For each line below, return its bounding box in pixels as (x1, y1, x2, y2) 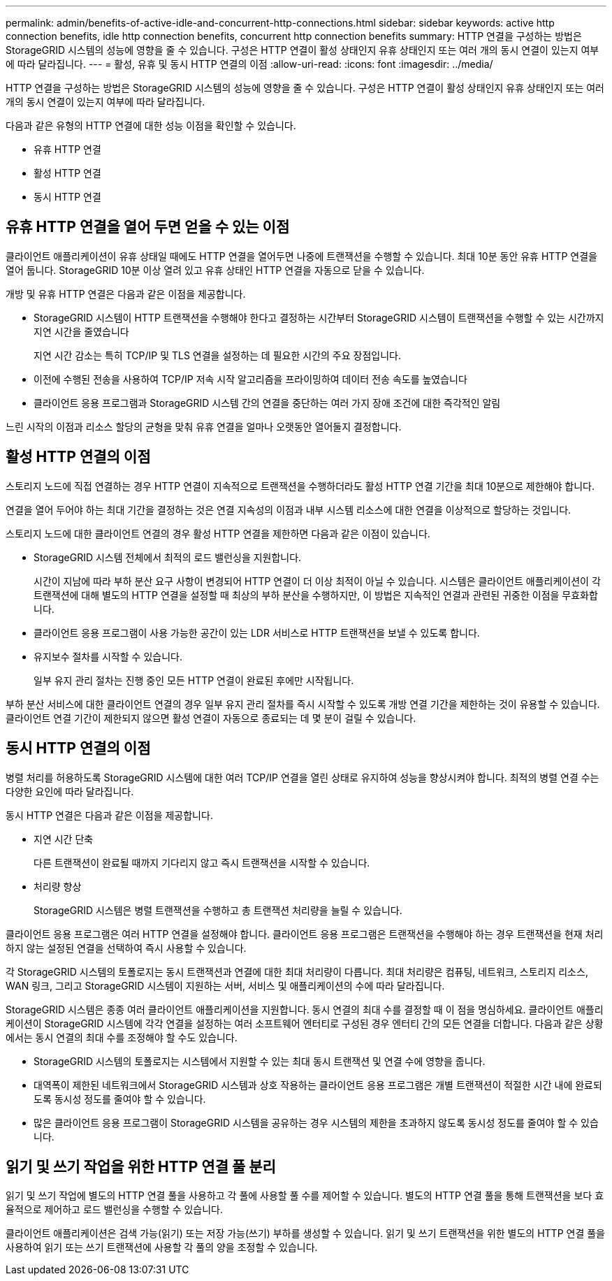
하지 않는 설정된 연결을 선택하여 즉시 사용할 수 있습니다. (6, 941, 247, 954)
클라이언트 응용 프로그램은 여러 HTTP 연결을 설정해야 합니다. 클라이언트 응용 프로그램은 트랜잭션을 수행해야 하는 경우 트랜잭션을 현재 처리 (6, 927, 604, 940)
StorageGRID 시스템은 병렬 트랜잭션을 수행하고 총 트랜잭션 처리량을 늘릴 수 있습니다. (34, 904, 402, 916)
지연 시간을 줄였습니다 (34, 325, 129, 338)
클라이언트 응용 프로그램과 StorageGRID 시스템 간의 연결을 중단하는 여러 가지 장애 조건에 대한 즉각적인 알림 (34, 396, 501, 409)
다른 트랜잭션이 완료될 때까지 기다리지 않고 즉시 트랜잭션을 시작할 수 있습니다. (34, 856, 370, 869)
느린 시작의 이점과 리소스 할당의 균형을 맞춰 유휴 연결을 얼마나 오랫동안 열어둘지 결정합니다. (6, 420, 402, 433)
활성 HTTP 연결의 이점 (6, 448, 151, 466)
